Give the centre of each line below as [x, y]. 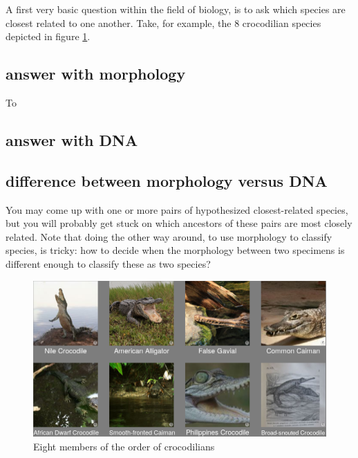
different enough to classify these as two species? [108, 263]
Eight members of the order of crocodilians [124, 446]
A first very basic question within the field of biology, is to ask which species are [176, 9]
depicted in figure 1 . [48, 36]
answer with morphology [96, 74]
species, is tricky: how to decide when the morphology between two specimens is [175, 250]
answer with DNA [72, 139]
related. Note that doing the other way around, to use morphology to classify [169, 236]
